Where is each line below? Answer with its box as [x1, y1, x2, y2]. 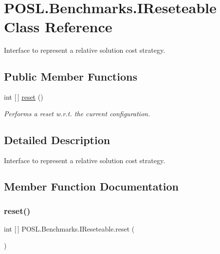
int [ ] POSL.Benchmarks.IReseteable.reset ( [4, 224, 135, 234]
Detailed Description [4, 132, 110, 147]
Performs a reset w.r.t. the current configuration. [4, 108, 150, 118]
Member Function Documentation [4, 179, 179, 194]
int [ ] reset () [4, 92, 43, 102]
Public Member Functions [4, 69, 137, 84]
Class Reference [4, 17, 112, 37]
